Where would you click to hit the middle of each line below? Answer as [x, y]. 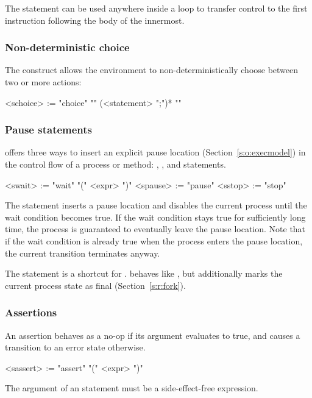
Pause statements [49, 130]
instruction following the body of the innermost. [95, 20]
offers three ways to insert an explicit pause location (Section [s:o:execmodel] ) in [155, 152]
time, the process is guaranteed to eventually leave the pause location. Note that [155, 229]
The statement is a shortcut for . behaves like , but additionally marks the [144, 273]
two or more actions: [43, 82]
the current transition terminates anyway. [83, 253]
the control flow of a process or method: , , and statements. [115, 164]
